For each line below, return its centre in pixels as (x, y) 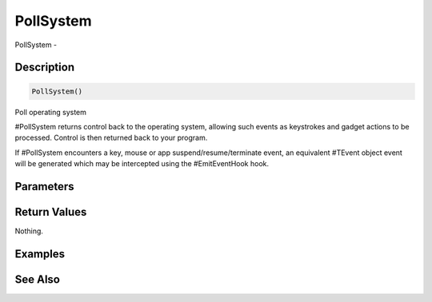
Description (45, 68)
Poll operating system (51, 112)
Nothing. (29, 231)
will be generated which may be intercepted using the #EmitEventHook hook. (142, 164)
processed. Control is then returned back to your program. (111, 138)
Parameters (44, 187)
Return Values (51, 212)
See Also (37, 279)
